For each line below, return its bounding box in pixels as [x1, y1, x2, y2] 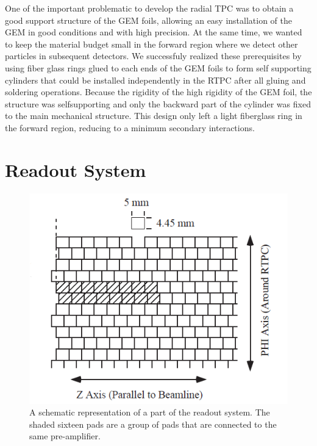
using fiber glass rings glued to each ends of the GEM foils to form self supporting [5, 61, 312, 74]
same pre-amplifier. [29, 430, 101, 442]
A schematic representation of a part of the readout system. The [29, 406, 270, 419]
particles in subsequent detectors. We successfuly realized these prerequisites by [5, 49, 302, 62]
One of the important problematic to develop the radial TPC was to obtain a [5, 2, 294, 14]
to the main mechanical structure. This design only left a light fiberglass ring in [5, 109, 302, 122]
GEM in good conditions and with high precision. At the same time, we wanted [5, 26, 302, 38]
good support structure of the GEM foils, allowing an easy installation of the [5, 13, 293, 26]
